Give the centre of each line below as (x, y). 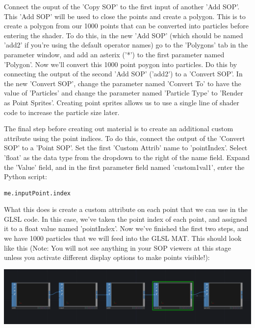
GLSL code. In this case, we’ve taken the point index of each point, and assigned (126, 219)
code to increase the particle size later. (62, 112)
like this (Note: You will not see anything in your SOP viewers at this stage (118, 247)
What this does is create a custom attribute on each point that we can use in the (126, 209)
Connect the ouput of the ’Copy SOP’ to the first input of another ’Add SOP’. (122, 6)
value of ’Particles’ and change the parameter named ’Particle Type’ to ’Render (124, 93)
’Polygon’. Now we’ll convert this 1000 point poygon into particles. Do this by (121, 64)
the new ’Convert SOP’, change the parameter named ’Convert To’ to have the (123, 83)
